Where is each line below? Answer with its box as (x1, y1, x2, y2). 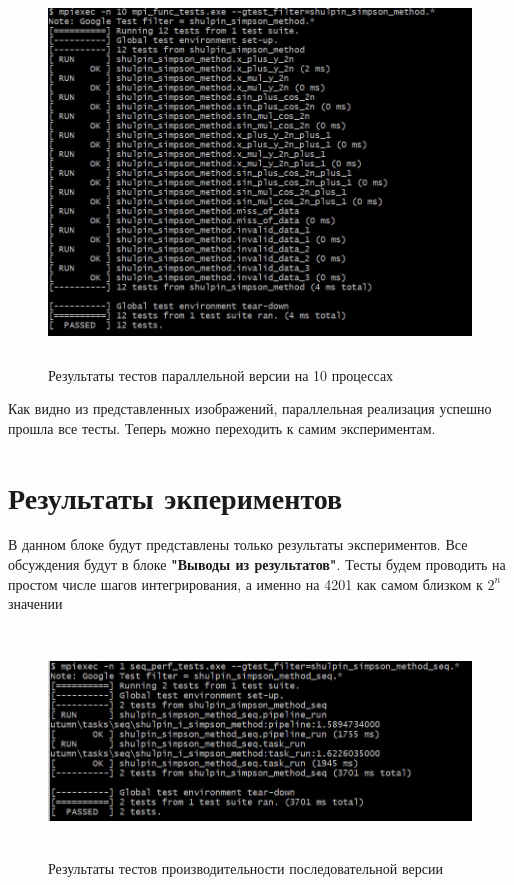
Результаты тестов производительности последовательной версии (48, 858, 443, 879)
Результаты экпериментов (8, 476, 343, 517)
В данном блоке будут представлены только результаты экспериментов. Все (8, 534, 468, 555)
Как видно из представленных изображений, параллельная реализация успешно (8, 398, 492, 419)
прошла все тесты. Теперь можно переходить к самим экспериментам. (8, 417, 436, 438)
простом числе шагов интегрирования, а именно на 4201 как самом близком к (8, 573, 483, 594)
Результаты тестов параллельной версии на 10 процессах (48, 364, 394, 385)
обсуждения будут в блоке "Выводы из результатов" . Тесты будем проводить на (8, 554, 506, 575)
